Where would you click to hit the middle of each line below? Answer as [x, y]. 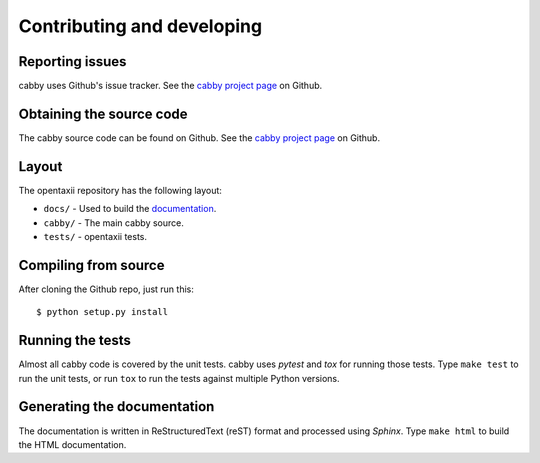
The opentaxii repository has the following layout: [120, 190]
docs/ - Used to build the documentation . [130, 209]
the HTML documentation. [72, 444]
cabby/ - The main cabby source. [113, 222]
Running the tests [75, 340]
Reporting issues [72, 61]
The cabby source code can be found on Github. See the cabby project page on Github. [199, 137]
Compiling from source [91, 265]
